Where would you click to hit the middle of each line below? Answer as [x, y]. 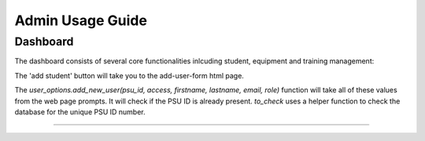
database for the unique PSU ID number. [80, 112]
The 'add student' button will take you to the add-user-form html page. [129, 75]
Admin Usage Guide [81, 20]
